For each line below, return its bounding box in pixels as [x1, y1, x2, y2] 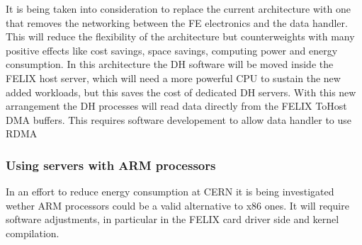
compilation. [6, 225, 60, 240]
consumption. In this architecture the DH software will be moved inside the [6, 57, 334, 72]
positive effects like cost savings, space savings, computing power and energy [6, 42, 338, 57]
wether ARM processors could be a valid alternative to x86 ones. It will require [6, 198, 349, 212]
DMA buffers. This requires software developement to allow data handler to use [6, 112, 352, 127]
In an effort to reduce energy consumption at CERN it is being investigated [6, 184, 334, 199]
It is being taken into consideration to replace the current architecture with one [6, 1, 351, 16]
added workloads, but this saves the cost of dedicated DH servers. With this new [6, 84, 356, 99]
